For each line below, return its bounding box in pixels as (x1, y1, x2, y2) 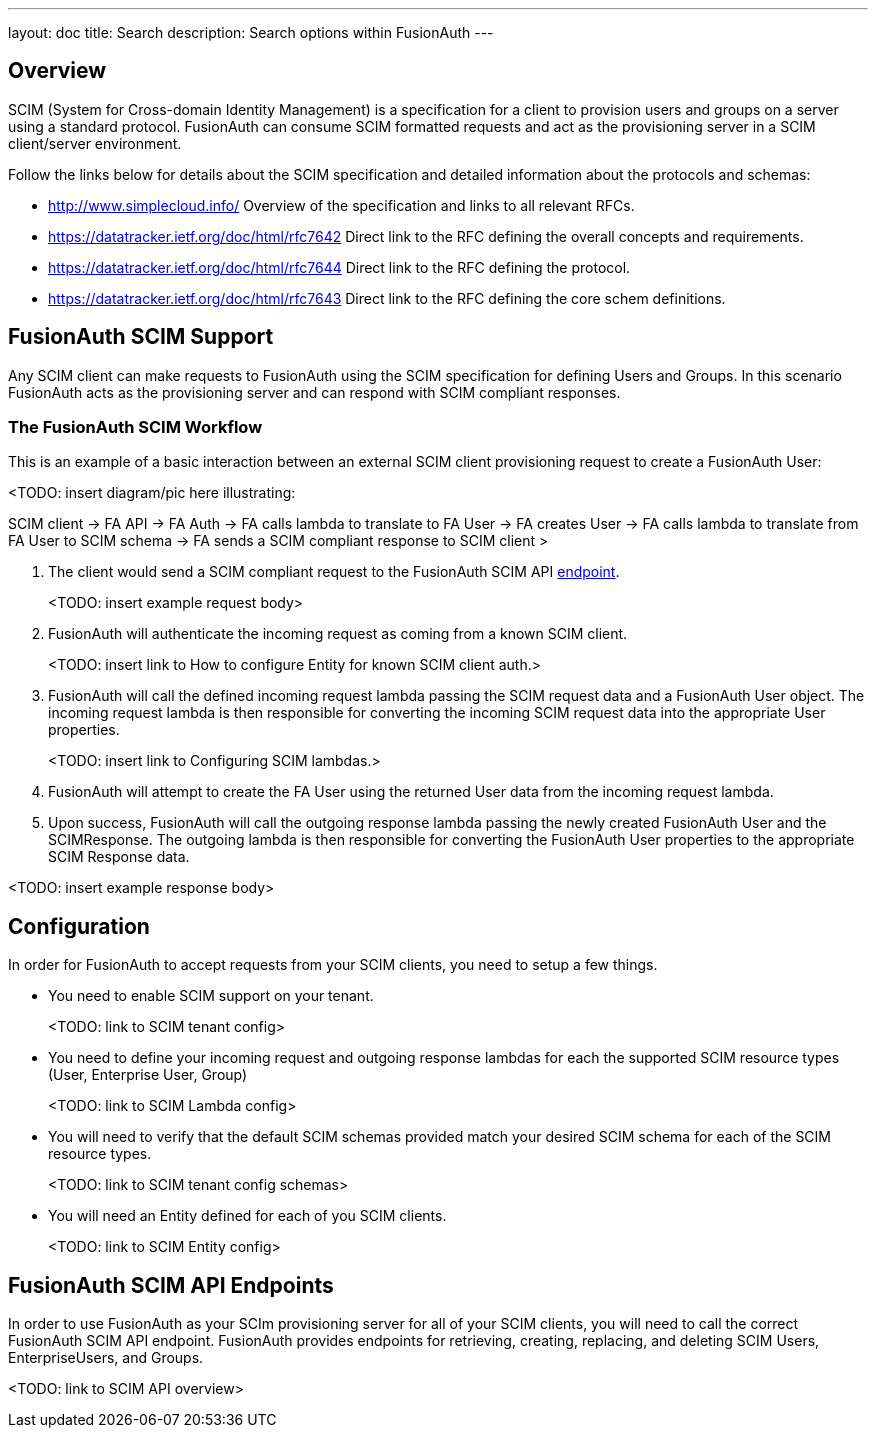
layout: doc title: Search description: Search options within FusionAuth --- (8, 24, 494, 41)
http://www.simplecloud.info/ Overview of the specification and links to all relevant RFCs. (48, 196, 635, 214)
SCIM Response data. (48, 848, 190, 866)
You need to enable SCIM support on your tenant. (48, 987, 374, 1005)
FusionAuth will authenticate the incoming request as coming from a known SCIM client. (48, 625, 628, 643)
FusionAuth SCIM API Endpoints (8, 1272, 334, 1298)
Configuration (8, 913, 150, 939)
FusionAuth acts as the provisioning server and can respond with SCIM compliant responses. (8, 383, 621, 401)
